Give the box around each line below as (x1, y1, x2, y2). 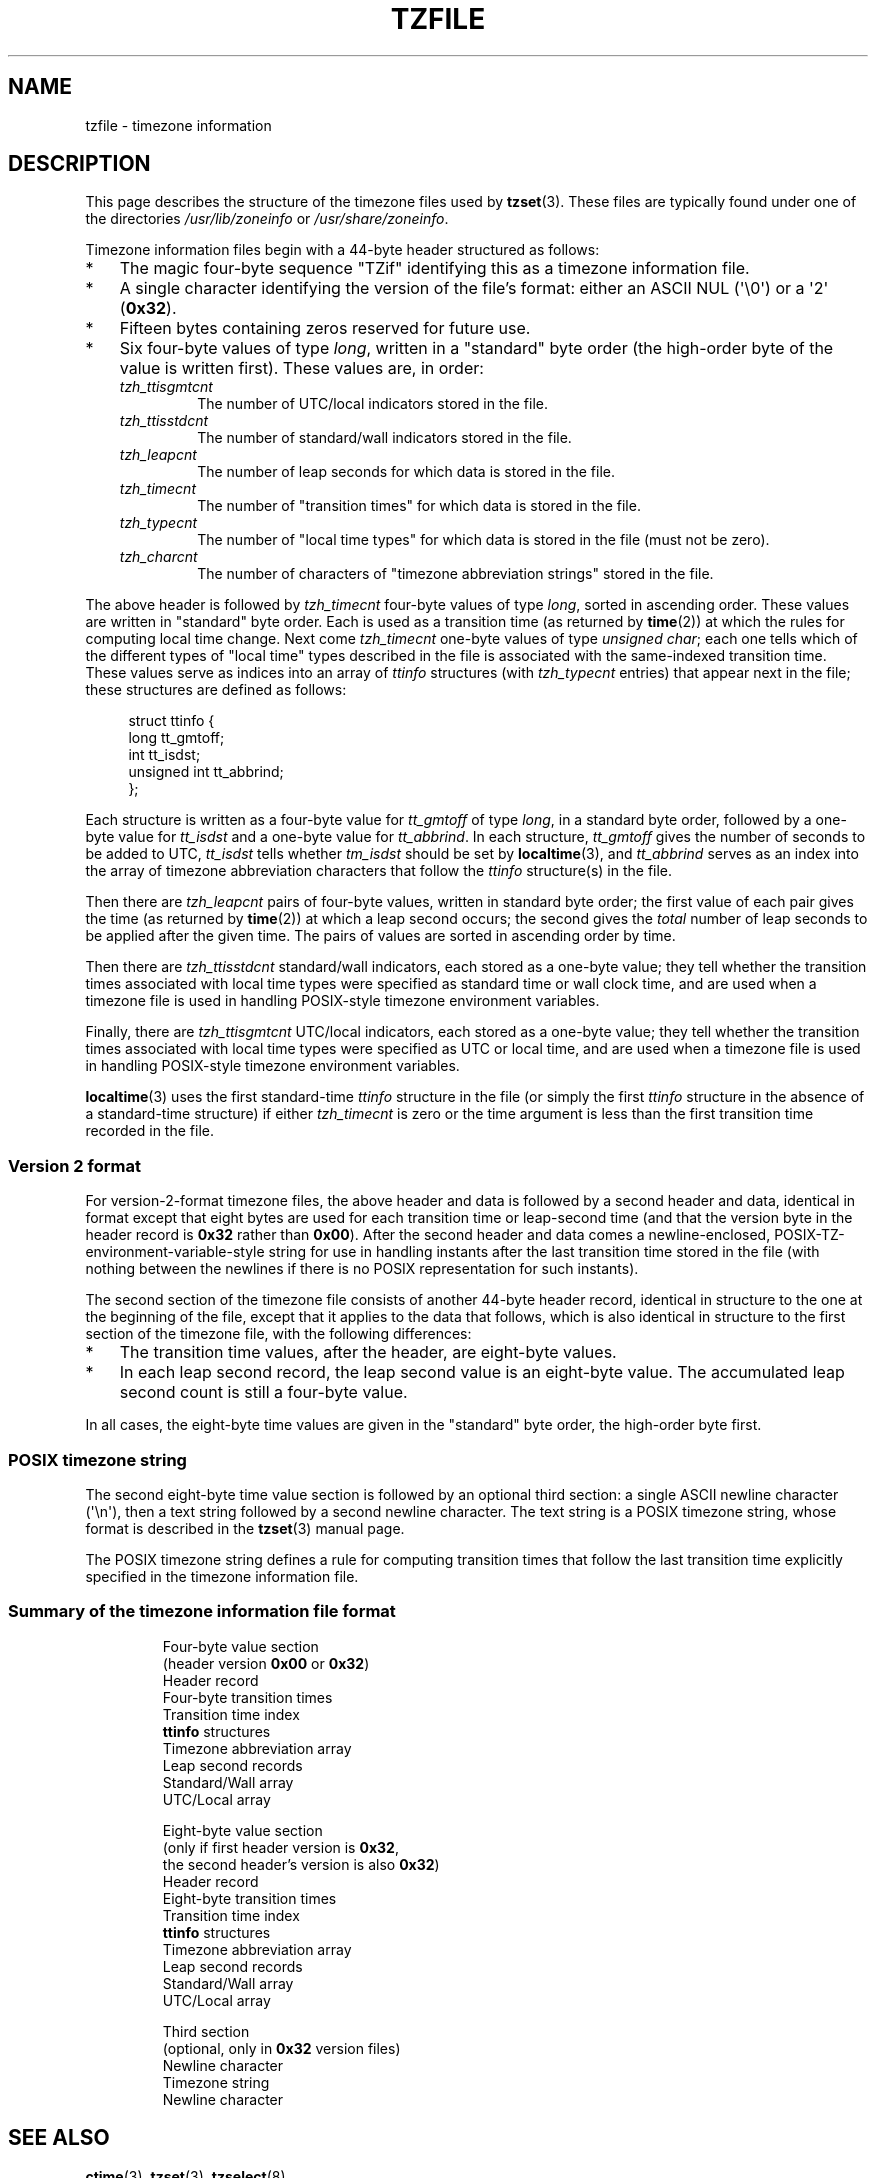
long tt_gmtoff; (128, 729, 225, 747)
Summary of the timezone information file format (8, 1601, 396, 1622)
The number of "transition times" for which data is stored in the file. (197, 497, 641, 515)
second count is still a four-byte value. (119, 1382, 408, 1403)
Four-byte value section (162, 1637, 319, 1655)
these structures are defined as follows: (85, 681, 347, 699)
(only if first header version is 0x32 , (162, 1838, 399, 1856)
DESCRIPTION (8, 151, 151, 177)
